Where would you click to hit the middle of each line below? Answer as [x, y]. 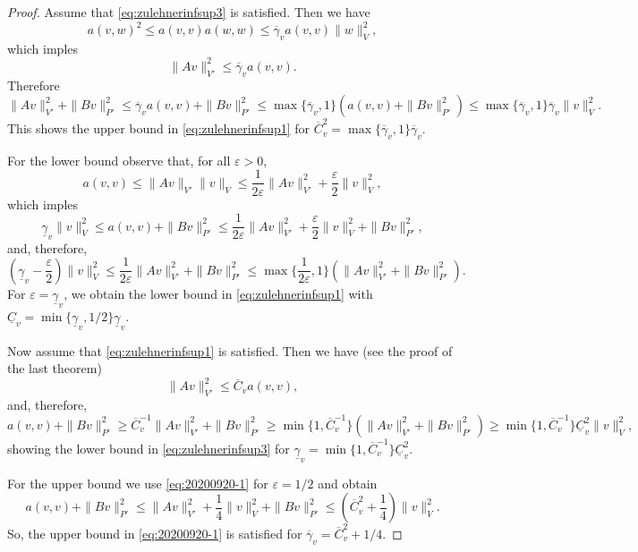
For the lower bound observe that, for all [119, 160]
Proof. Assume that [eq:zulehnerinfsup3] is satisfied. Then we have [189, 12]
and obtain [348, 483]
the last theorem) [55, 368]
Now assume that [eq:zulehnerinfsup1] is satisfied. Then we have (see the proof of [230, 350]
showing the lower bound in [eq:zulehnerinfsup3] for [149, 448]
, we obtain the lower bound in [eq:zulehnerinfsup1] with [218, 293]
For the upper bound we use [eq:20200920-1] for [138, 483]
